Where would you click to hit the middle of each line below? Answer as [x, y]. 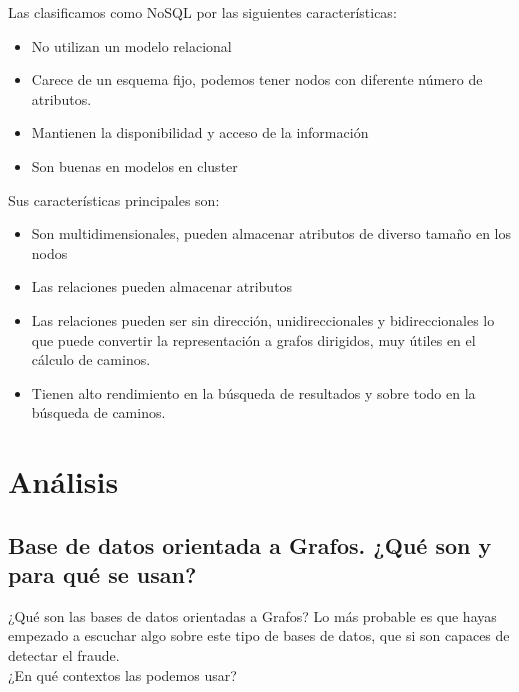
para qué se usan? [102, 574]
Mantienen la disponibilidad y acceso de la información [200, 132]
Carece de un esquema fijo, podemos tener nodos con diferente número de [257, 79]
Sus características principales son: [114, 199]
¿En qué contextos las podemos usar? [122, 674]
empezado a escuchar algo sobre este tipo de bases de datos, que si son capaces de [259, 635]
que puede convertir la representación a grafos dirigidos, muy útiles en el [253, 339]
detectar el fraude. [64, 655]
